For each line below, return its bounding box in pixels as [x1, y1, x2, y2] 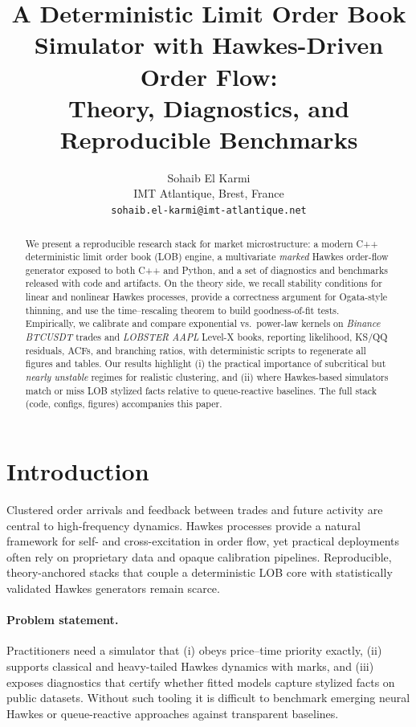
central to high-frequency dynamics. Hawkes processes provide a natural [6, 517, 361, 533]
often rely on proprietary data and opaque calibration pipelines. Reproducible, [6, 548, 392, 565]
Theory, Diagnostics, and [67, 91, 350, 124]
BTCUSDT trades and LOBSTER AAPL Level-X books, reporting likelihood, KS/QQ [25, 330, 388, 344]
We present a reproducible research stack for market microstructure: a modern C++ [25, 236, 378, 250]
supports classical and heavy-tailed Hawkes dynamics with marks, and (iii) [6, 657, 374, 674]
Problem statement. [6, 611, 119, 628]
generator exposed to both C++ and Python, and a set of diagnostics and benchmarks [25, 263, 388, 276]
